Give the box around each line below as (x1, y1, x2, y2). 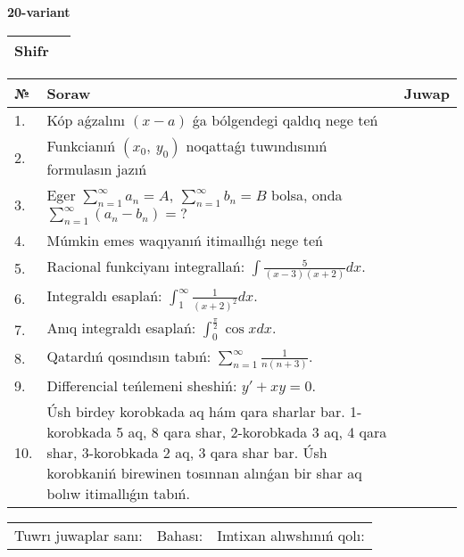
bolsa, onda (270, 184, 343, 205)
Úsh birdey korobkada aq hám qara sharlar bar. (46, 401, 345, 422)
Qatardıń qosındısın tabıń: (46, 346, 211, 367)
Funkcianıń (46, 135, 116, 156)
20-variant (7, 3, 70, 20)
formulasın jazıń (46, 158, 147, 179)
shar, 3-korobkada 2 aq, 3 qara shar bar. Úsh (46, 442, 327, 463)
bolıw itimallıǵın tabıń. (46, 483, 190, 504)
